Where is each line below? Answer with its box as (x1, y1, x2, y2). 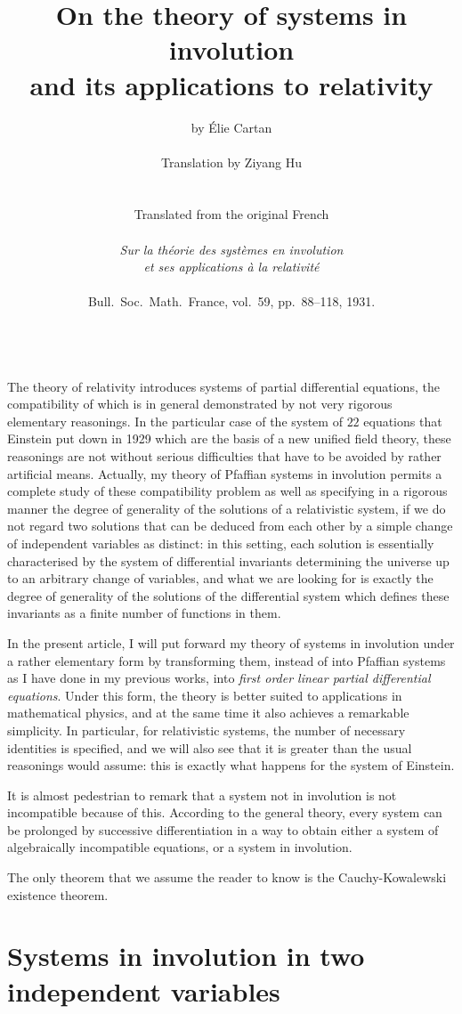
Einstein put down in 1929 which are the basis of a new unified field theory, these (7, 429, 451, 448)
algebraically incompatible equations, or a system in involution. (7, 838, 353, 856)
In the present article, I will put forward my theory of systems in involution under (7, 633, 455, 652)
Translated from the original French (134, 205, 329, 223)
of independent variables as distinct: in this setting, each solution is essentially (7, 533, 434, 552)
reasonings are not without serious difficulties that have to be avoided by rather (7, 447, 442, 465)
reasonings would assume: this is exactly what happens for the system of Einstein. (7, 756, 455, 775)
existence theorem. (7, 885, 109, 904)
